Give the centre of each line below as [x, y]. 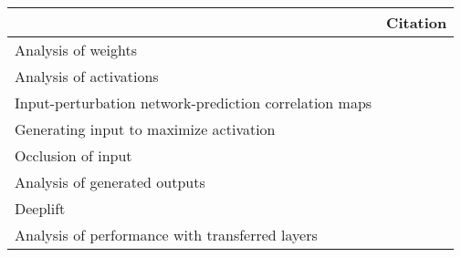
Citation [417, 22]
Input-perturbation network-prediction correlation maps [194, 103]
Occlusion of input [73, 155]
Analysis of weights [76, 50]
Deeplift [40, 208]
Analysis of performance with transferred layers [166, 235]
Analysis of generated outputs [110, 182]
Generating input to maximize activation [145, 129]
